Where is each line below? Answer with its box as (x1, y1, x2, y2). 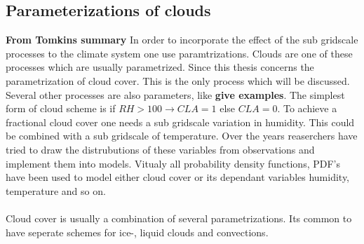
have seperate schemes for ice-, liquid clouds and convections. (6, 224, 269, 239)
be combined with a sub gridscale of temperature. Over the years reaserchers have (6, 128, 358, 143)
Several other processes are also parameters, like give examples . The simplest (6, 87, 345, 102)
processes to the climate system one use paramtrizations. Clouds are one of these (6, 46, 353, 60)
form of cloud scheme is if (6, 101, 116, 116)
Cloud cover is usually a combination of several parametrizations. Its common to (6, 210, 352, 225)
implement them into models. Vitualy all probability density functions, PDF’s (6, 156, 340, 170)
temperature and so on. (6, 183, 106, 198)
